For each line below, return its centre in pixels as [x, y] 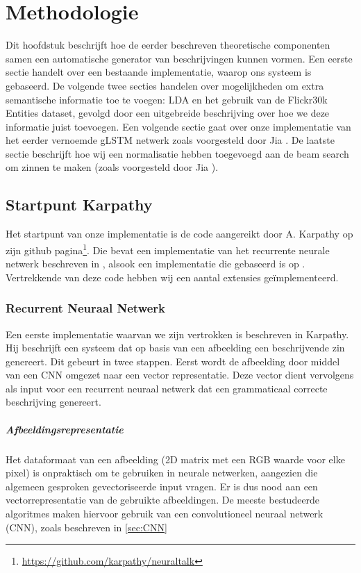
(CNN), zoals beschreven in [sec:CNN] [86, 527]
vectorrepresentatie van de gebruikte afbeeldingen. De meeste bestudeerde [163, 500]
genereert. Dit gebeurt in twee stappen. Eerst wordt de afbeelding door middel [173, 361]
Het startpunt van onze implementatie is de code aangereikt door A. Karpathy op [179, 234]
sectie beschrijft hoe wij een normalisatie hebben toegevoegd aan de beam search [177, 153]
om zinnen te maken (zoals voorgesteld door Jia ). [112, 167]
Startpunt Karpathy [79, 205]
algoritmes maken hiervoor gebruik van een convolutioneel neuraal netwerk [165, 514]
